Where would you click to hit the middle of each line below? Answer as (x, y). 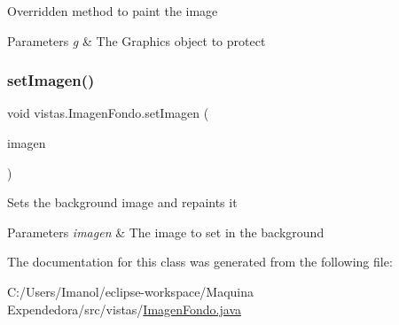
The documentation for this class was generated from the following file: (200, 262)
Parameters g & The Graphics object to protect (137, 40)
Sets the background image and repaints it (122, 202)
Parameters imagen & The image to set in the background (166, 232)
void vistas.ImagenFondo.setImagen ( (108, 113)
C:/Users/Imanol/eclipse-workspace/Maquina (131, 291)
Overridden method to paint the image (113, 11)
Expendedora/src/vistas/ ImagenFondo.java (125, 309)
